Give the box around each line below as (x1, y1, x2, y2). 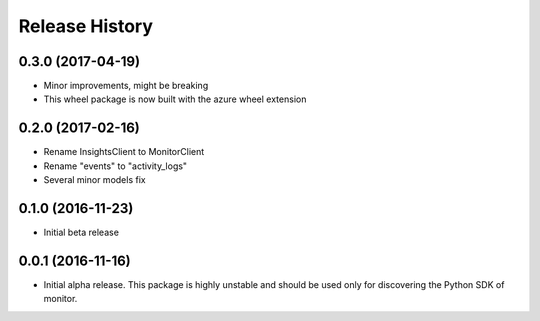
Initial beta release (43, 226, 120, 239)
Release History (18, 15, 154, 37)
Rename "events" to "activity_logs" (43, 160, 188, 172)
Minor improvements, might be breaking (43, 80, 209, 92)
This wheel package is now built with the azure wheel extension (43, 93, 307, 105)
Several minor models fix (43, 174, 146, 186)
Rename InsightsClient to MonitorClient (43, 146, 205, 158)
